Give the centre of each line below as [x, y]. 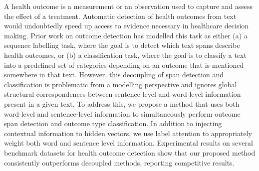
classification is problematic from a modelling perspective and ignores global [121, 84]
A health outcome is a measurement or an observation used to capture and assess [129, 6]
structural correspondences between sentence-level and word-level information [123, 94]
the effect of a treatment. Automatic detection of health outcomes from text [120, 16]
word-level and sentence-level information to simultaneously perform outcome [122, 113]
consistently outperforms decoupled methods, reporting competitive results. [119, 162]
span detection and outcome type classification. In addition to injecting [113, 123]
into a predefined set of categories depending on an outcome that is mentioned [124, 65]
